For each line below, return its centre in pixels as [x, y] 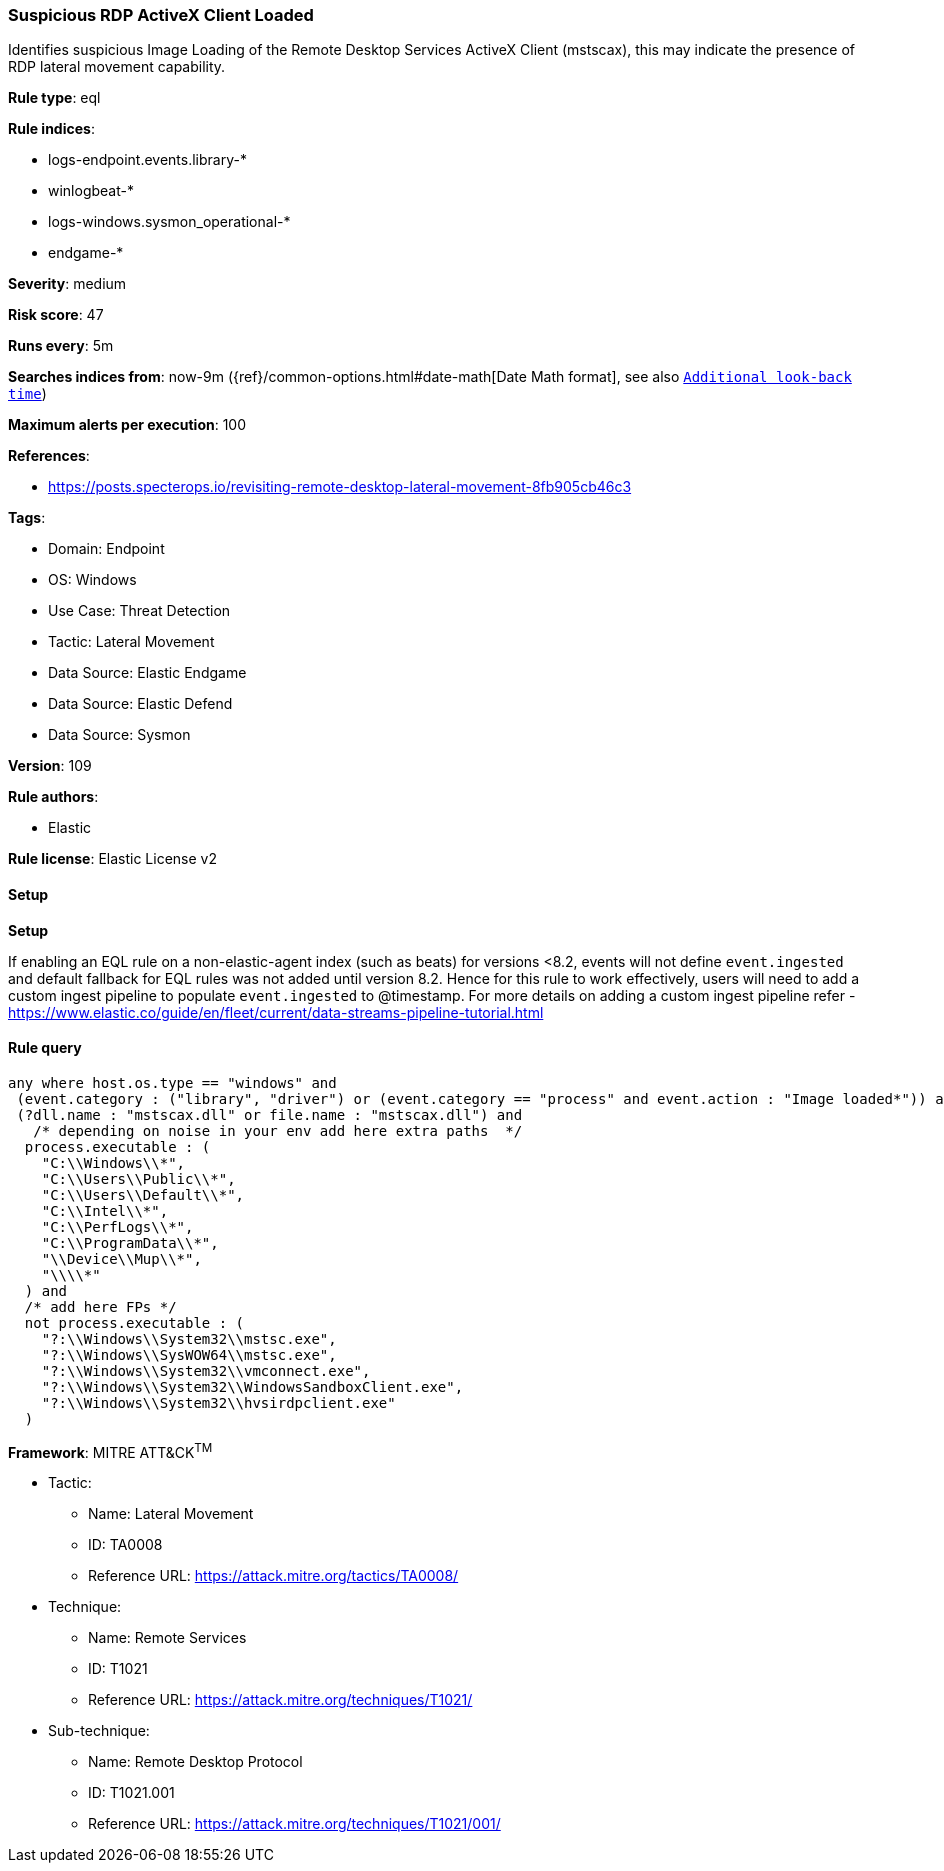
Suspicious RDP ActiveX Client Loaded [161, 15]
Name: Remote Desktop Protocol [195, 1762]
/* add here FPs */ [100, 1306]
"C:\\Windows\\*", [113, 1162]
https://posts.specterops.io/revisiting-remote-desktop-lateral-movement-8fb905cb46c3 [340, 487]
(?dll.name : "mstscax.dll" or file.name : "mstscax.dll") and [269, 1114]
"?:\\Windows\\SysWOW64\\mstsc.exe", [189, 1354]
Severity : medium [67, 284]
